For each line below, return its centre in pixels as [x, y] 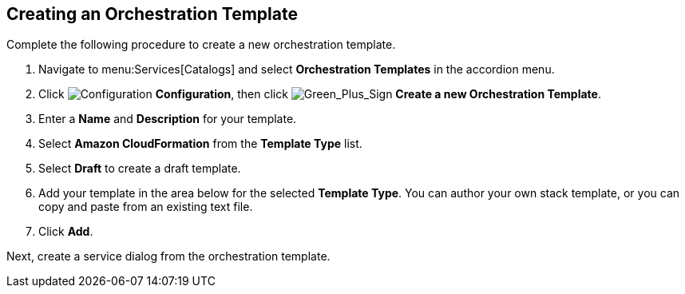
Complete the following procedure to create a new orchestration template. [201, 45]
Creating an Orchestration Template [152, 14]
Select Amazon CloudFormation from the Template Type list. [200, 144]
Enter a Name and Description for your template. [168, 119]
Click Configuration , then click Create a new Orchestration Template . [320, 94]
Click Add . [66, 232]
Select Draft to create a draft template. [140, 169]
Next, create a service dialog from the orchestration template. [168, 256]
